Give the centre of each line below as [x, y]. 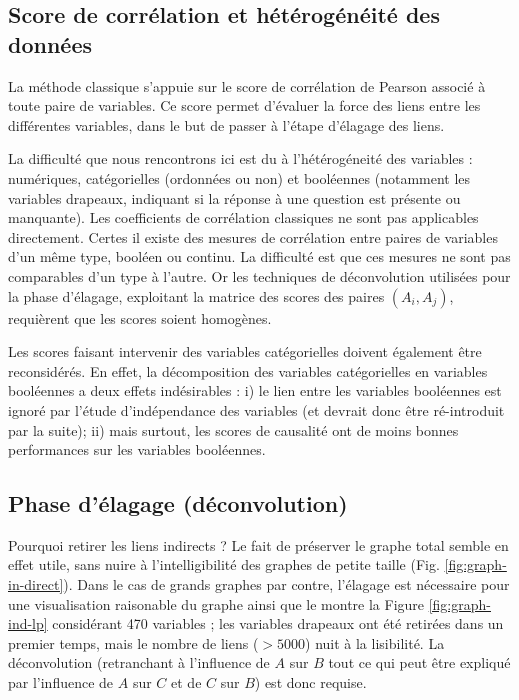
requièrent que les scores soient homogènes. [140, 317]
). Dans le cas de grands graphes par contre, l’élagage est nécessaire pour [286, 584]
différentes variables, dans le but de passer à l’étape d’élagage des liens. [226, 124]
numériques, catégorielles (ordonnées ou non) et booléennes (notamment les [239, 177]
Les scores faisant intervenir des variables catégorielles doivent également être [245, 351]
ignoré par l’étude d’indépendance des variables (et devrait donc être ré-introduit [256, 409]
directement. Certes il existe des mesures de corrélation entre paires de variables [253, 236]
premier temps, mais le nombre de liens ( [133, 642]
